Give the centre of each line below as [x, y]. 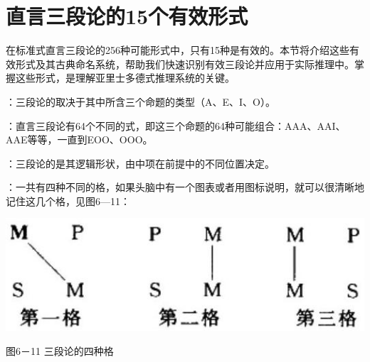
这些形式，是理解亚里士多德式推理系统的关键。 [125, 78]
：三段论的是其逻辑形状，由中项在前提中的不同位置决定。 [140, 163]
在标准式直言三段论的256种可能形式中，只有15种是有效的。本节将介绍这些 [178, 50]
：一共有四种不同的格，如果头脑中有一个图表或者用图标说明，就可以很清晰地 [185, 187]
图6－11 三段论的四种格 [60, 350]
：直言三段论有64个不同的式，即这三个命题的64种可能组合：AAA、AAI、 [176, 125]
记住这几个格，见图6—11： [68, 201]
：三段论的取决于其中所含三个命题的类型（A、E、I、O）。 [141, 101]
